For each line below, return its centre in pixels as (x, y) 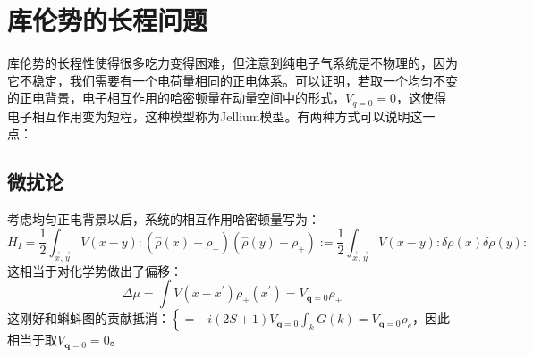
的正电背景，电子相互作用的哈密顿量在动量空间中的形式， (176, 98)
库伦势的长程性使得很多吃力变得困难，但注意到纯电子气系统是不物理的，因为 (233, 63)
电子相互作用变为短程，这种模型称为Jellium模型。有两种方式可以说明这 (215, 116)
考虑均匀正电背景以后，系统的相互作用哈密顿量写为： (164, 219)
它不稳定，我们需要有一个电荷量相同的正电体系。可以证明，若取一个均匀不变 (233, 80)
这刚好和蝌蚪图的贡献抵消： (89, 318)
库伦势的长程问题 (108, 20)
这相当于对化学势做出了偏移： (95, 270)
